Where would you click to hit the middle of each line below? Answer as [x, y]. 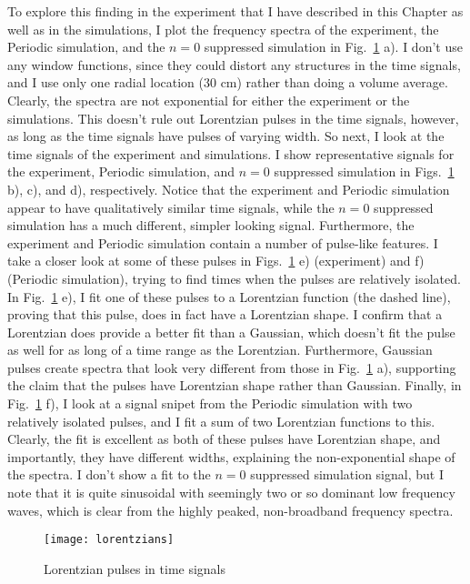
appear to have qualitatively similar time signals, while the [171, 207]
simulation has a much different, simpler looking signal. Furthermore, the [211, 225]
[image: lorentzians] [109, 540]
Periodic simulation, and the [86, 47]
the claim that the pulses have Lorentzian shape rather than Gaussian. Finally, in [235, 385]
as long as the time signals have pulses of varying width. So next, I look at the [226, 136]
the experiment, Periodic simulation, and [121, 171]
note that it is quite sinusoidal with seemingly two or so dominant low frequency [231, 493]
